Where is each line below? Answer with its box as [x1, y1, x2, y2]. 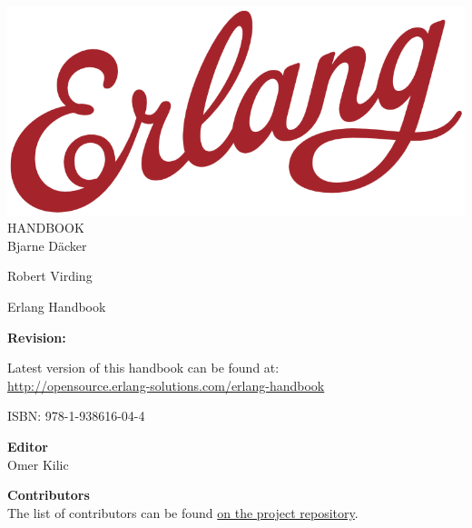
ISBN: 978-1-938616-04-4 [7, 406, 145, 425]
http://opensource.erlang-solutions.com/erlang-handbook [7, 375, 325, 394]
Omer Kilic [7, 454, 69, 473]
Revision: [7, 327, 66, 346]
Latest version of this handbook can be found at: [7, 358, 280, 377]
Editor [7, 436, 48, 455]
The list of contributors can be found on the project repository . [7, 503, 359, 522]
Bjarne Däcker [7, 235, 87, 254]
